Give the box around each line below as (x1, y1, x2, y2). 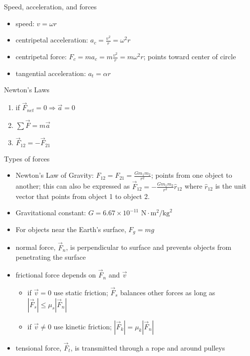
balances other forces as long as (120, 287, 215, 297)
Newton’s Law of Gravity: (15, 170, 94, 180)
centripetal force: (15, 51, 67, 62)
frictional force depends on (15, 270, 96, 280)
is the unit (215, 181, 247, 191)
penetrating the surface (15, 252, 86, 262)
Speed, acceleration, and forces (4, 1, 97, 11)
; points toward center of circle (143, 51, 236, 62)
